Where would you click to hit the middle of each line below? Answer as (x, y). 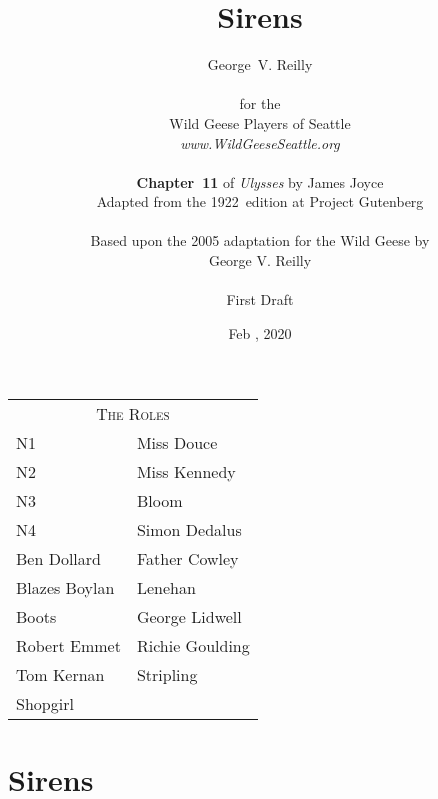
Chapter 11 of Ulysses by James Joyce (260, 181)
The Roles (133, 414)
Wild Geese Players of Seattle (260, 122)
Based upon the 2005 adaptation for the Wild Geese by (260, 240)
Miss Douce (177, 443)
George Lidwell (189, 617)
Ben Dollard (58, 559)
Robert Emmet (68, 646)
